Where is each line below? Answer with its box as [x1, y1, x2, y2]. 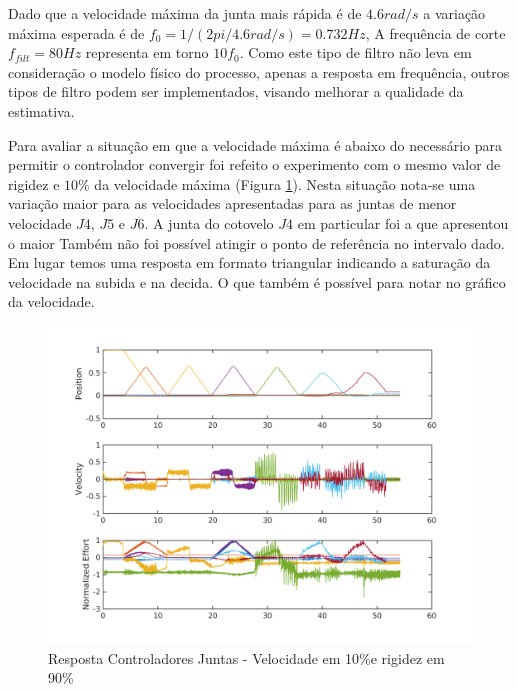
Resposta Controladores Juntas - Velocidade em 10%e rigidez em [48, 647, 445, 668]
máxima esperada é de [8, 22, 145, 43]
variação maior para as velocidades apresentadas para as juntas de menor [8, 193, 457, 214]
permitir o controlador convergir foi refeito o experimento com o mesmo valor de [8, 154, 501, 175]
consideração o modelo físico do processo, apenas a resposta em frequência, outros [8, 61, 510, 82]
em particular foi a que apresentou [297, 212, 509, 233]
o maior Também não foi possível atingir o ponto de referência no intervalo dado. [8, 232, 505, 253]
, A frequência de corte [365, 22, 506, 43]
